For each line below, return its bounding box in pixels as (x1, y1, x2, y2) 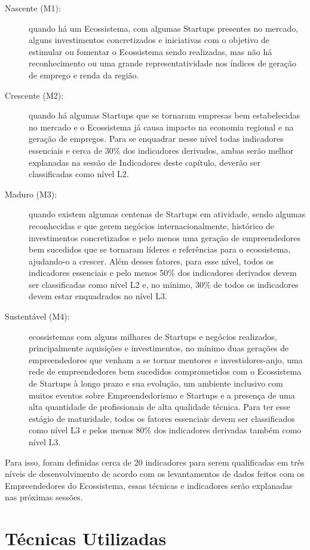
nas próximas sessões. (5, 491, 83, 503)
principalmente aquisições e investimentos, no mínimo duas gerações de (29, 342, 289, 354)
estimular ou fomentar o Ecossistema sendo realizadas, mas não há (29, 45, 272, 57)
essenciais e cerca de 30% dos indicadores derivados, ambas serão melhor (29, 144, 294, 156)
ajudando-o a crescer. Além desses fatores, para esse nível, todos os (29, 254, 274, 267)
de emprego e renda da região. (29, 68, 139, 81)
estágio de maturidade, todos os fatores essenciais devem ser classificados (29, 412, 295, 424)
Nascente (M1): (5, 2, 61, 14)
